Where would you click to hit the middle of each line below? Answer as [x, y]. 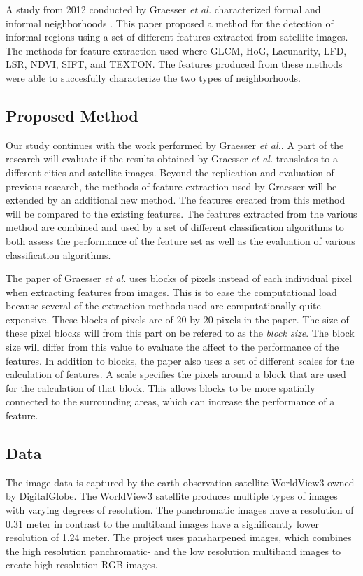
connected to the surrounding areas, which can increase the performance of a [170, 401]
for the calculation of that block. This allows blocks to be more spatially [161, 387]
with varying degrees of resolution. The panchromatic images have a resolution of [180, 510]
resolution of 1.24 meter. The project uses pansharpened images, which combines [179, 537]
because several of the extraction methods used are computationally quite [163, 305]
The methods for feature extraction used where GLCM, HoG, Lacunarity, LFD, [176, 50]
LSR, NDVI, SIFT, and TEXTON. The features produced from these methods [174, 64]
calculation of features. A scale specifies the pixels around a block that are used [176, 374]
